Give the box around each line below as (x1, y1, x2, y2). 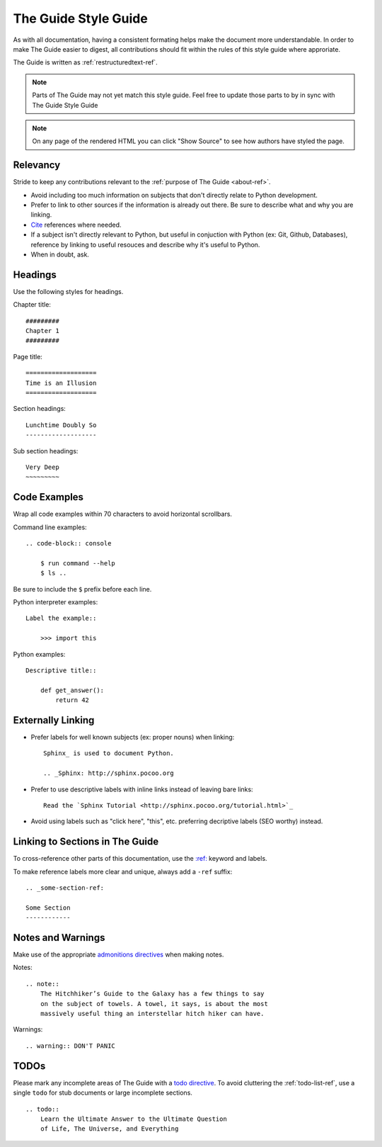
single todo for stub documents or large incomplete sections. (13, 1088, 192, 1097)
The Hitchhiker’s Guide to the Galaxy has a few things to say (40, 990, 265, 998)
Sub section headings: (13, 446, 79, 455)
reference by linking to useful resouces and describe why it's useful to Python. (30, 240, 260, 249)
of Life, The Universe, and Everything (40, 1125, 179, 1133)
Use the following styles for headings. (13, 287, 124, 295)
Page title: (13, 352, 42, 361)
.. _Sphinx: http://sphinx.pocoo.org (43, 769, 175, 777)
